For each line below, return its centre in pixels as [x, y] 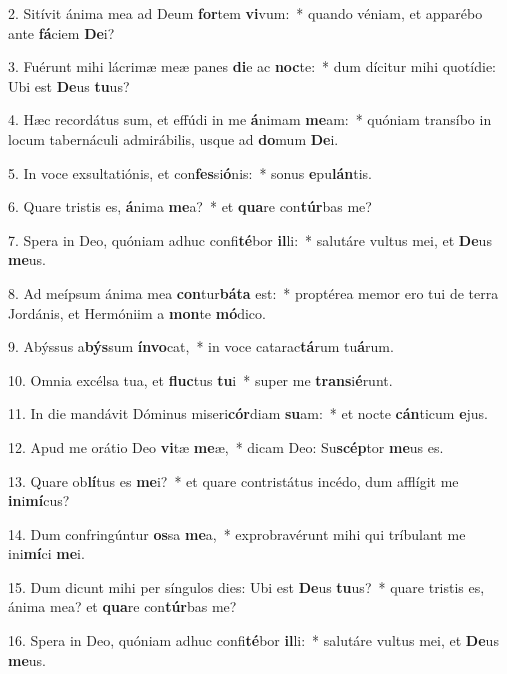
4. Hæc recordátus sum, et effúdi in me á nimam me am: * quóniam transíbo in [250, 119]
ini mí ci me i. [46, 553]
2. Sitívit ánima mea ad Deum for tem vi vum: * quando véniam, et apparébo [245, 13]
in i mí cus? [39, 500]
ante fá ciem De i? [61, 32]
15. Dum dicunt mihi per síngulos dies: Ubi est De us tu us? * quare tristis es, [246, 586]
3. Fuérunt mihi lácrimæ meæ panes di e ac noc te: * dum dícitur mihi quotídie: [252, 66]
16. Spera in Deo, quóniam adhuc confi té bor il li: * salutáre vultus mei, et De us [253, 640]
